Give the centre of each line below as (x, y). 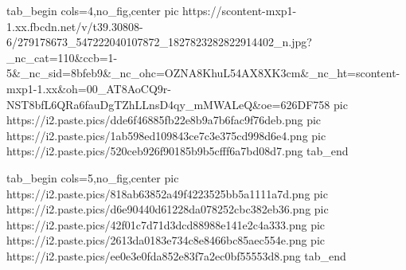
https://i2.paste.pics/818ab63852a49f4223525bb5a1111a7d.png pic (167, 193)
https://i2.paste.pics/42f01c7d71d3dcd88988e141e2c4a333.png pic (166, 224)
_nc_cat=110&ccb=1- (62, 57)
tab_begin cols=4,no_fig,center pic (93, 10)
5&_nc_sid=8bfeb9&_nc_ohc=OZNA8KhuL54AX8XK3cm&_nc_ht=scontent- (203, 73)
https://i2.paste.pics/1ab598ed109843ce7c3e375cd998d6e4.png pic (166, 135)
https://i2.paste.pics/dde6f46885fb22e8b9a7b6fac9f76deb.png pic (164, 120)
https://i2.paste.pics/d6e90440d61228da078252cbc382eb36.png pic (168, 209)
